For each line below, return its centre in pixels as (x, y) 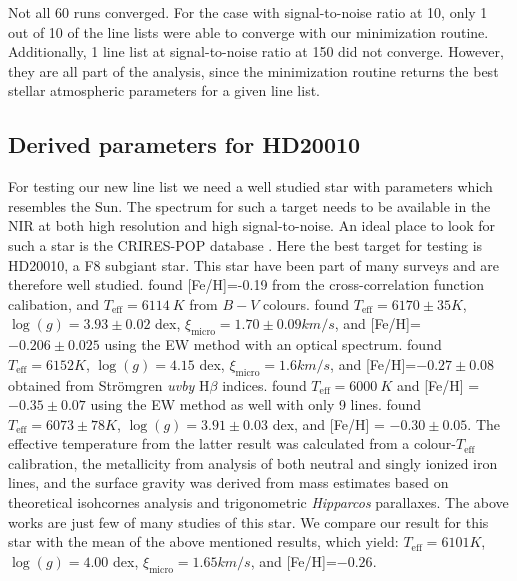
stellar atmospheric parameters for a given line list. (164, 90)
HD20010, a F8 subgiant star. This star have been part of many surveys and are (254, 264)
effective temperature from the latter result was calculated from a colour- (232, 443)
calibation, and (54, 303)
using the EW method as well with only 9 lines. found (256, 404)
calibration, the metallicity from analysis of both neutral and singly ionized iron (253, 462)
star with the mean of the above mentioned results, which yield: (203, 541)
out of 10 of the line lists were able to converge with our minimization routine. (248, 31)
